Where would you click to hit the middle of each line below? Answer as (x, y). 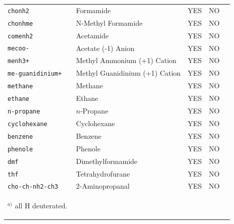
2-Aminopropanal (103, 186)
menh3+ (18, 61)
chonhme (20, 23)
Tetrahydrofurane (103, 173)
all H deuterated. (41, 206)
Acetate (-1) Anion (105, 48)
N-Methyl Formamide (109, 22)
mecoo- (18, 49)
